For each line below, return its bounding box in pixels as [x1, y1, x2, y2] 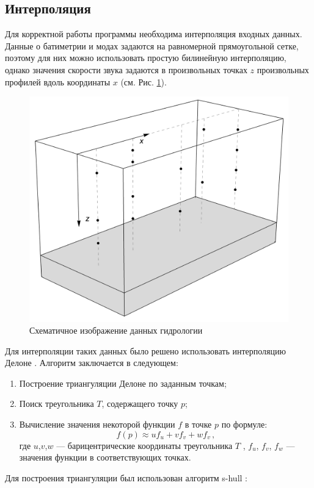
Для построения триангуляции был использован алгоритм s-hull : [5, 471, 247, 484]
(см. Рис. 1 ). [120, 75, 167, 88]
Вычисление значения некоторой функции [19, 418, 175, 431]
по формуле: [221, 418, 268, 431]
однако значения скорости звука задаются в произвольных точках [5, 63, 247, 76]
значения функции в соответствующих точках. [19, 451, 191, 464]
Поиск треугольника [19, 397, 94, 410]
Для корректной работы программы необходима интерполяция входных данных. [5, 27, 302, 40]
